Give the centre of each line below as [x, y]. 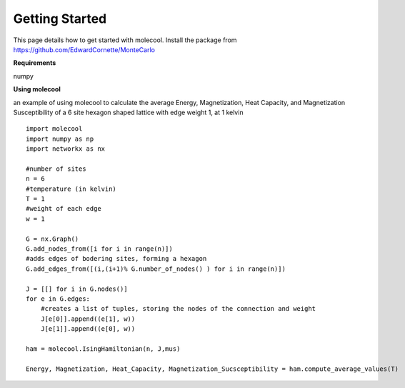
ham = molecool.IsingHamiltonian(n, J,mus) [103, 349]
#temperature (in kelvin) [71, 189]
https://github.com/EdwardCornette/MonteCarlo [84, 49]
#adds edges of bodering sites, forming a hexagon [116, 259]
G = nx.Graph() [52, 239]
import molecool [54, 129]
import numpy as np [60, 139]
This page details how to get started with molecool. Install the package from [125, 40]
